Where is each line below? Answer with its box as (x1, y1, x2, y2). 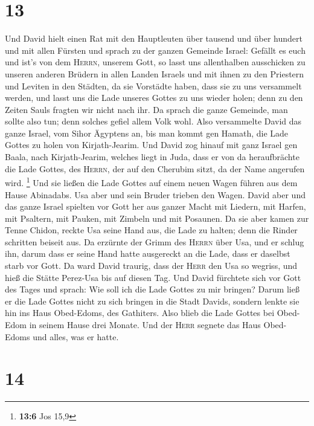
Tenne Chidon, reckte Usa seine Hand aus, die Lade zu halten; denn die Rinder (5, 224, 298, 236)
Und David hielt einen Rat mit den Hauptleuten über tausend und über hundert (5, 32, 303, 45)
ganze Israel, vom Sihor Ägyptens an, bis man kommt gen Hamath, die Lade (5, 126, 289, 139)
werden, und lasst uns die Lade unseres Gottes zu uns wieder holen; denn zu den (5, 91, 303, 104)
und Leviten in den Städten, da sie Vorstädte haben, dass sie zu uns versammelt (5, 79, 302, 92)
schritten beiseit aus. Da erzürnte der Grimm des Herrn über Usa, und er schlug (5, 235, 304, 248)
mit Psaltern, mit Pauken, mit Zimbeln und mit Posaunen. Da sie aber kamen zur (5, 211, 309, 224)
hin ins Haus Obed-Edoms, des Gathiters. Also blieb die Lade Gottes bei (5, 306, 275, 319)
